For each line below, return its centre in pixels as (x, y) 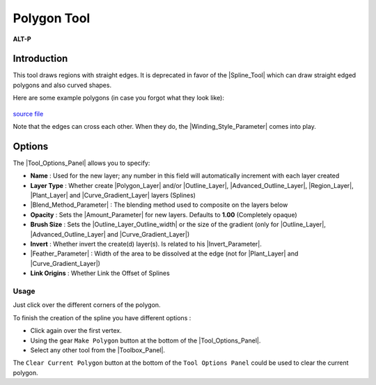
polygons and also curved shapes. (62, 85)
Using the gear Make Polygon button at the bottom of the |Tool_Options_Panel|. (146, 340)
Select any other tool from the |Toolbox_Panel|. (98, 350)
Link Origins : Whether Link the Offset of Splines (100, 273)
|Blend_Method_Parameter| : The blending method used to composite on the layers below (159, 205)
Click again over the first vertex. (76, 331)
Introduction (40, 59)
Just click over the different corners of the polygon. (87, 305)
